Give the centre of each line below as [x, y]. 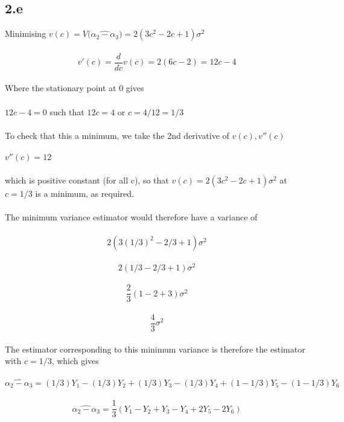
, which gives [75, 361]
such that [67, 111]
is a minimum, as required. [84, 193]
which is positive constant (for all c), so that [87, 180]
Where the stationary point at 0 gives [75, 88]
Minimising [26, 34]
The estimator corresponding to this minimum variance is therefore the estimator [155, 349]
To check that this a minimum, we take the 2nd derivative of [117, 135]
